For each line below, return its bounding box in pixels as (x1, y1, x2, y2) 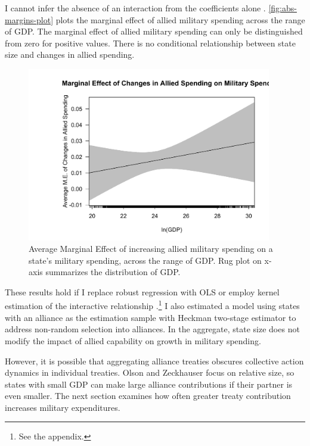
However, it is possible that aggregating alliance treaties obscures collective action (5, 354, 304, 367)
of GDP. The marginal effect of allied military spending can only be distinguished (5, 25, 303, 38)
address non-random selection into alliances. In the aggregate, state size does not (5, 323, 300, 335)
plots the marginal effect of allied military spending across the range (55, 13, 305, 26)
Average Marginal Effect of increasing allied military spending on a (29, 242, 273, 255)
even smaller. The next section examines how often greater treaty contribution (5, 389, 291, 402)
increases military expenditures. (5, 401, 120, 413)
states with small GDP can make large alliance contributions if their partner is (5, 378, 293, 390)
